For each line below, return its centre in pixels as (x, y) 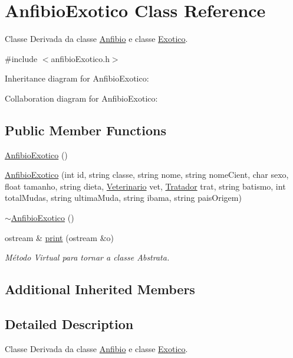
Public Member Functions (85, 130)
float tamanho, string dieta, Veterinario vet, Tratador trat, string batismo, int (145, 186)
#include (21, 58)
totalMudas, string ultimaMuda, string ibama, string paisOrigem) (123, 198)
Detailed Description (69, 324)
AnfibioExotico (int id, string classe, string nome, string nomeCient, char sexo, (147, 175)
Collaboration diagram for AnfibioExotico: (81, 98)
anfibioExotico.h (80, 58)
